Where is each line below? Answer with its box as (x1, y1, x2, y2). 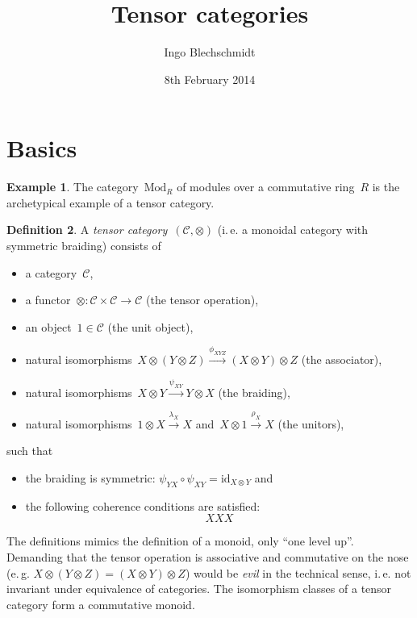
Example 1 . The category (6, 178, 139, 195)
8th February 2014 (164, 70, 256, 87)
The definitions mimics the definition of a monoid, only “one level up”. (6, 532, 354, 549)
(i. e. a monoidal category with (217, 221, 369, 238)
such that (6, 442, 53, 459)
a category (25, 264, 77, 281)
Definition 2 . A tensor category (6, 221, 168, 238)
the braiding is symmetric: (25, 470, 156, 486)
